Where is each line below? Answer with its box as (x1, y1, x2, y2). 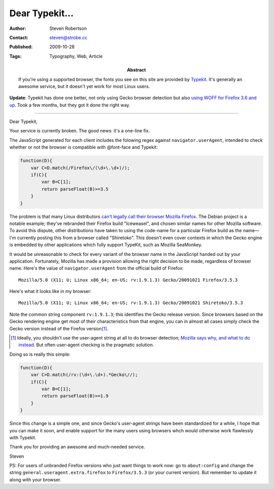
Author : (9, 25, 26, 31)
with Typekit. (9, 434, 37, 440)
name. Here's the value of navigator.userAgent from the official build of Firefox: (9, 265, 184, 271)
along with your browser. (9, 476, 61, 482)
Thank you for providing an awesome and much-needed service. (9, 444, 146, 450)
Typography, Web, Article (49, 53, 103, 59)
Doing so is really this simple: (9, 351, 71, 357)
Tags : (9, 53, 22, 59)
